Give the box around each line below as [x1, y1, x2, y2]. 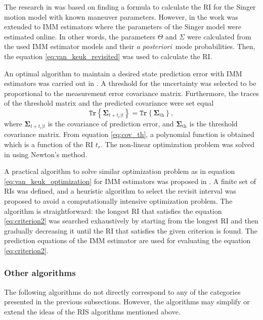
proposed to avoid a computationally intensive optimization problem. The [4, 195, 233, 206]
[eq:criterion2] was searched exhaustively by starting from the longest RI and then [4, 215, 258, 226]
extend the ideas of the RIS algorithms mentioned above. [4, 306, 181, 316]
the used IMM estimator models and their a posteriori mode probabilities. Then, [4, 41, 255, 52]
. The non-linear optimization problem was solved [100, 139, 254, 149]
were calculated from [187, 31, 251, 41]
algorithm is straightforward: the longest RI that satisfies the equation [4, 205, 222, 216]
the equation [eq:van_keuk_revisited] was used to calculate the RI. [4, 51, 212, 61]
